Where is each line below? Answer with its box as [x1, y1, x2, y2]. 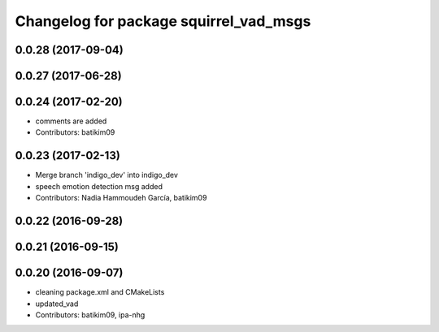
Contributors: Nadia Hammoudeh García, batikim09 [35, 193, 207, 203]
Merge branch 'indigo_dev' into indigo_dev [35, 170, 179, 180]
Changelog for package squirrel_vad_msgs [15, 12, 311, 30]
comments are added [35, 116, 107, 126]
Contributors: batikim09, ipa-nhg [35, 309, 146, 320]
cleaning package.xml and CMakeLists [35, 287, 165, 297]
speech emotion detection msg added [35, 181, 163, 191]
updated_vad [35, 299, 79, 308]
